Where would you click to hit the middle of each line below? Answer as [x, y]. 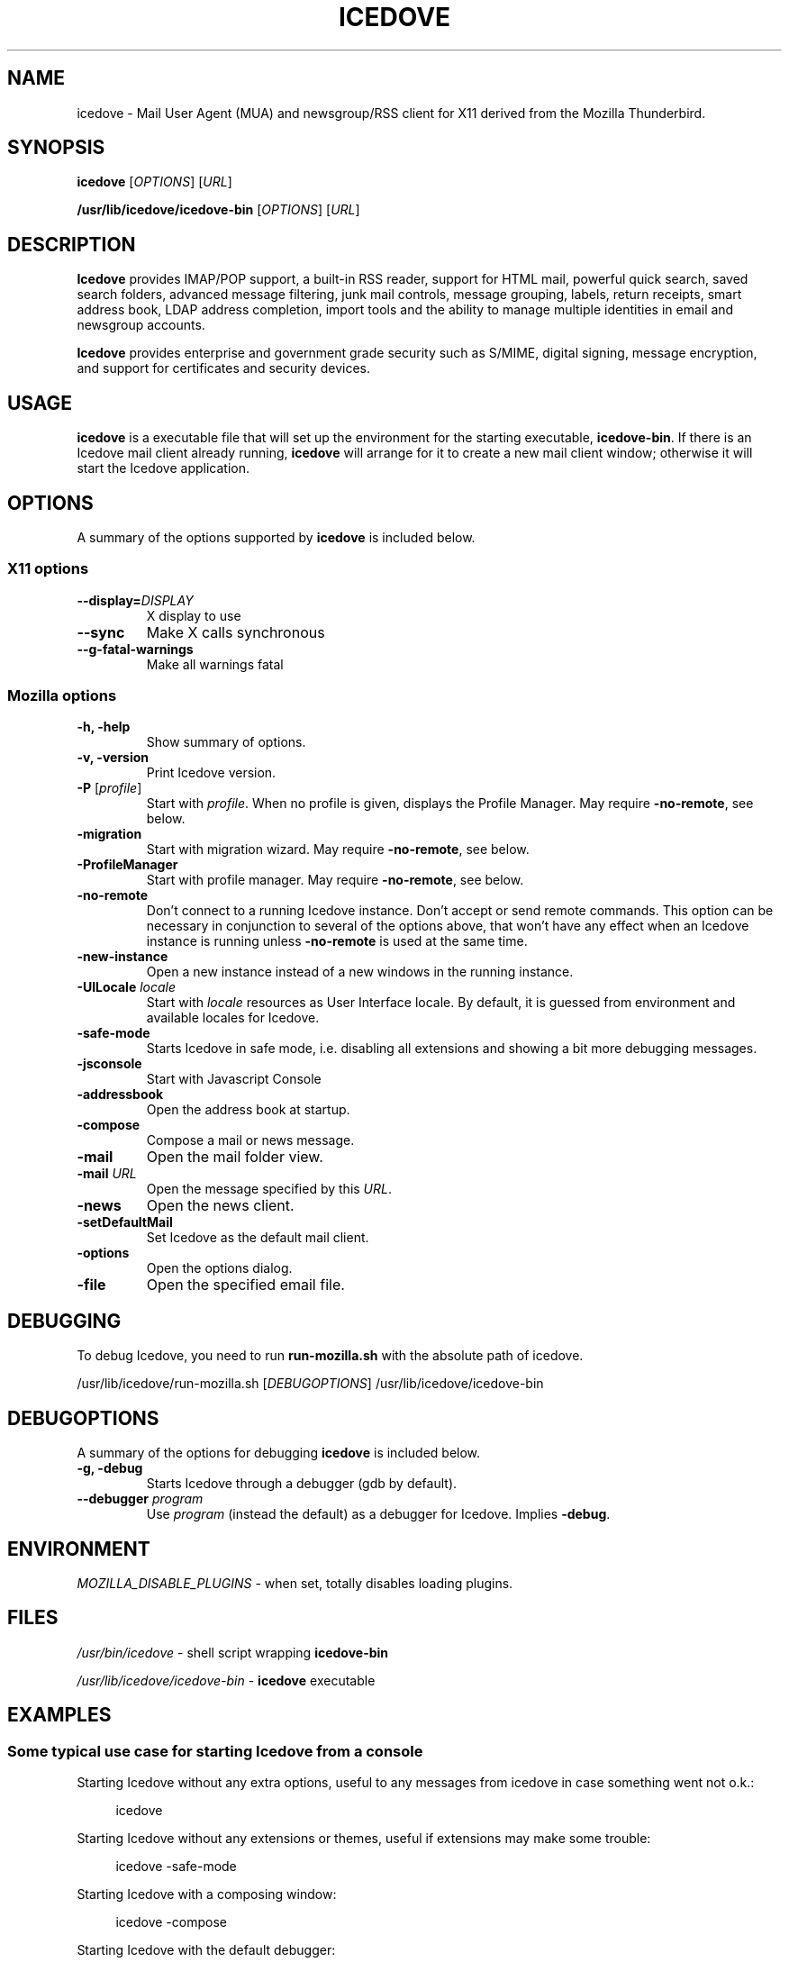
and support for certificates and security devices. [223, 368]
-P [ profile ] [109, 788]
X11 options [48, 569]
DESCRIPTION [72, 244]
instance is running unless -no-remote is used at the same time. [337, 941]
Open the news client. [220, 1206]
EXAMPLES [59, 1715]
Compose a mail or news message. [250, 1140]
